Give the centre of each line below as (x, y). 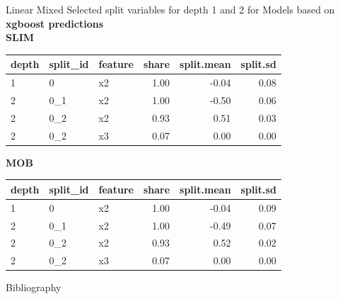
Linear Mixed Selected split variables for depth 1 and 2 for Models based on (170, 9)
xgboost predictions (55, 23)
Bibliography (34, 287)
